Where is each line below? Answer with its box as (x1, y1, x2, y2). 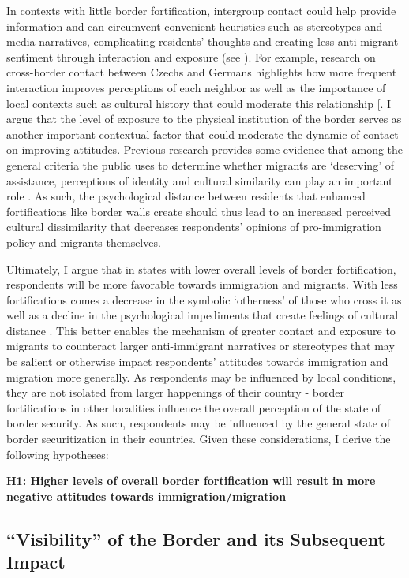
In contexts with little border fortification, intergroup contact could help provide (6, 2, 396, 18)
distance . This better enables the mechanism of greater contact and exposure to (6, 322, 396, 338)
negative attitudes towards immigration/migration (6, 487, 287, 504)
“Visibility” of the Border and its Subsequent (6, 526, 385, 550)
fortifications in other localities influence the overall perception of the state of (6, 399, 381, 416)
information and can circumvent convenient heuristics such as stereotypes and (6, 17, 383, 34)
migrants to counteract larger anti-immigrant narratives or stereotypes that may (6, 337, 395, 354)
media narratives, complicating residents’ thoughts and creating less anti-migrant (6, 33, 399, 50)
